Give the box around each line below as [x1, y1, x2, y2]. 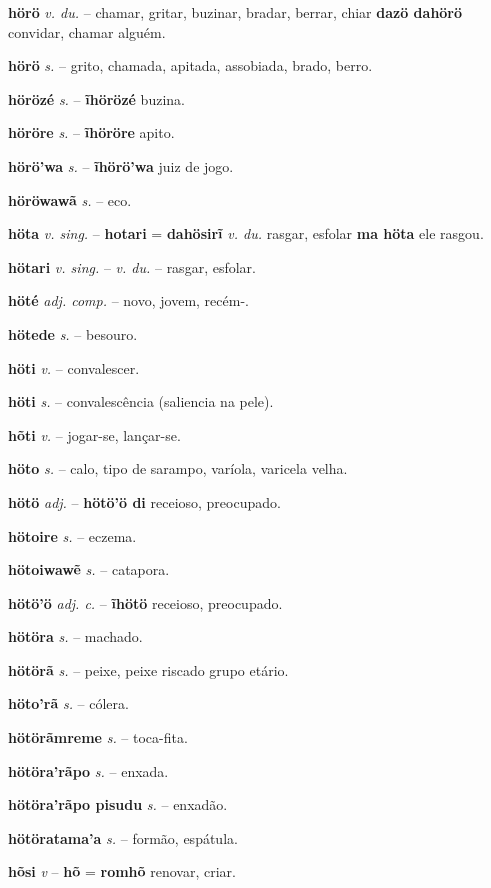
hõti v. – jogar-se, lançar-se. [8, 424, 181, 445]
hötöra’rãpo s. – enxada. [8, 760, 169, 781]
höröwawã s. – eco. [8, 189, 132, 210]
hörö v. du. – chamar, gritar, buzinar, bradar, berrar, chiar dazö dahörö [8, 2, 463, 22]
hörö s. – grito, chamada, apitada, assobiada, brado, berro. [8, 55, 373, 76]
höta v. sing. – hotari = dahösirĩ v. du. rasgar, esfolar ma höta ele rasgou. [8, 223, 484, 244]
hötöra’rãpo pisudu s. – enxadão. [8, 794, 228, 815]
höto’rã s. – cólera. [8, 693, 129, 714]
